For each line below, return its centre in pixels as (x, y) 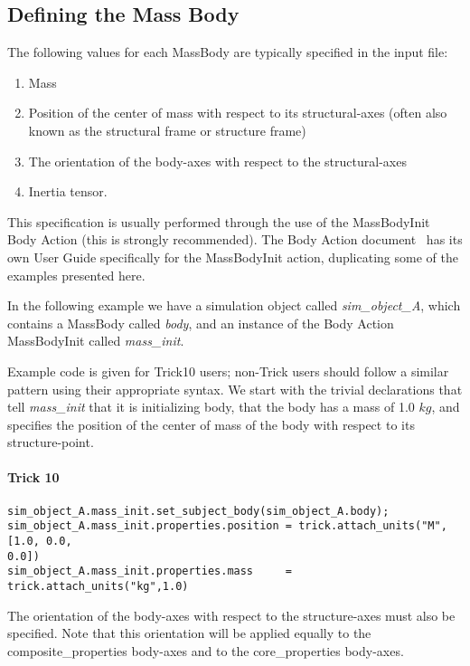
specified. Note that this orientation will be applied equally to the (189, 633)
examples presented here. (76, 275)
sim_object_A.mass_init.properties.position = (150, 526)
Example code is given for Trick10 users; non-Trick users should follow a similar (228, 371)
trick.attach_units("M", (373, 526)
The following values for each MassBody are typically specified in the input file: (228, 52)
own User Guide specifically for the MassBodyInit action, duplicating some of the (233, 257)
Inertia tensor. (68, 191)
